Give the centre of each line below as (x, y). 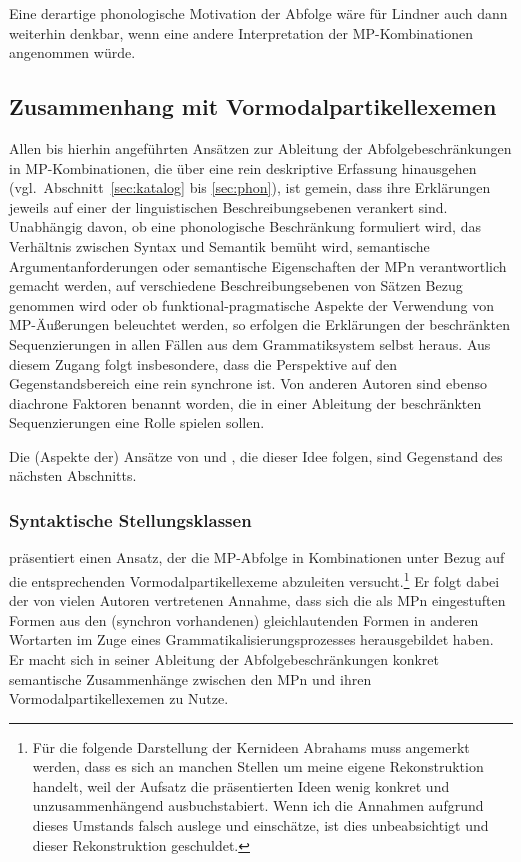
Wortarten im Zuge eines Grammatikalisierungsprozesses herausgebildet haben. (251, 639)
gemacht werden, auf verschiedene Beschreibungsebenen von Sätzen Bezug (236, 285)
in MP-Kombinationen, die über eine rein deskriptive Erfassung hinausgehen (243, 167)
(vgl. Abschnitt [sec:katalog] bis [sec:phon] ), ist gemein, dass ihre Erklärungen (250, 187)
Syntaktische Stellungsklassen (130, 520)
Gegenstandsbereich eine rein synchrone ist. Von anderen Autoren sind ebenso (248, 383)
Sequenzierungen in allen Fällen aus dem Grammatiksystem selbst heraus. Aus (250, 343)
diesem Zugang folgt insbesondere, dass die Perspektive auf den (203, 363)
